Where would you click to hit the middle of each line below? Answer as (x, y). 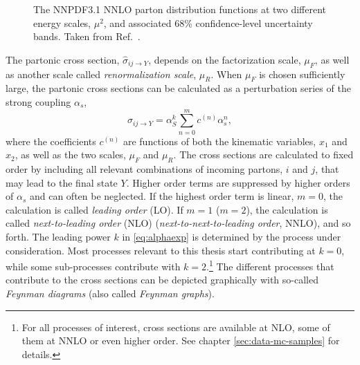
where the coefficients (51, 141)
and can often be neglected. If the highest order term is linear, (162, 196)
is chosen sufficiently (302, 74)
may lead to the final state (62, 182)
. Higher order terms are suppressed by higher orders (238, 182)
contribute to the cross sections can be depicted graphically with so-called (162, 280)
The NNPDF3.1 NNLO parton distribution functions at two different (180, 9)
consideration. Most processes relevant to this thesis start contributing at (161, 250)
